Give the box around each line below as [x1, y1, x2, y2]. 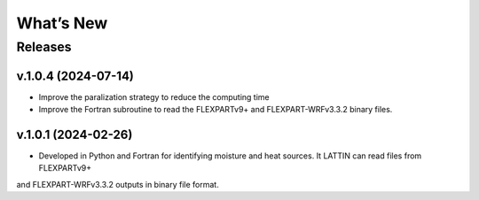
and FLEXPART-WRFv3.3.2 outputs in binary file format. [16, 179, 219, 189]
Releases [16, 39, 72, 55]
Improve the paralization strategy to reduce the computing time [38, 91, 270, 102]
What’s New [16, 13, 108, 33]
